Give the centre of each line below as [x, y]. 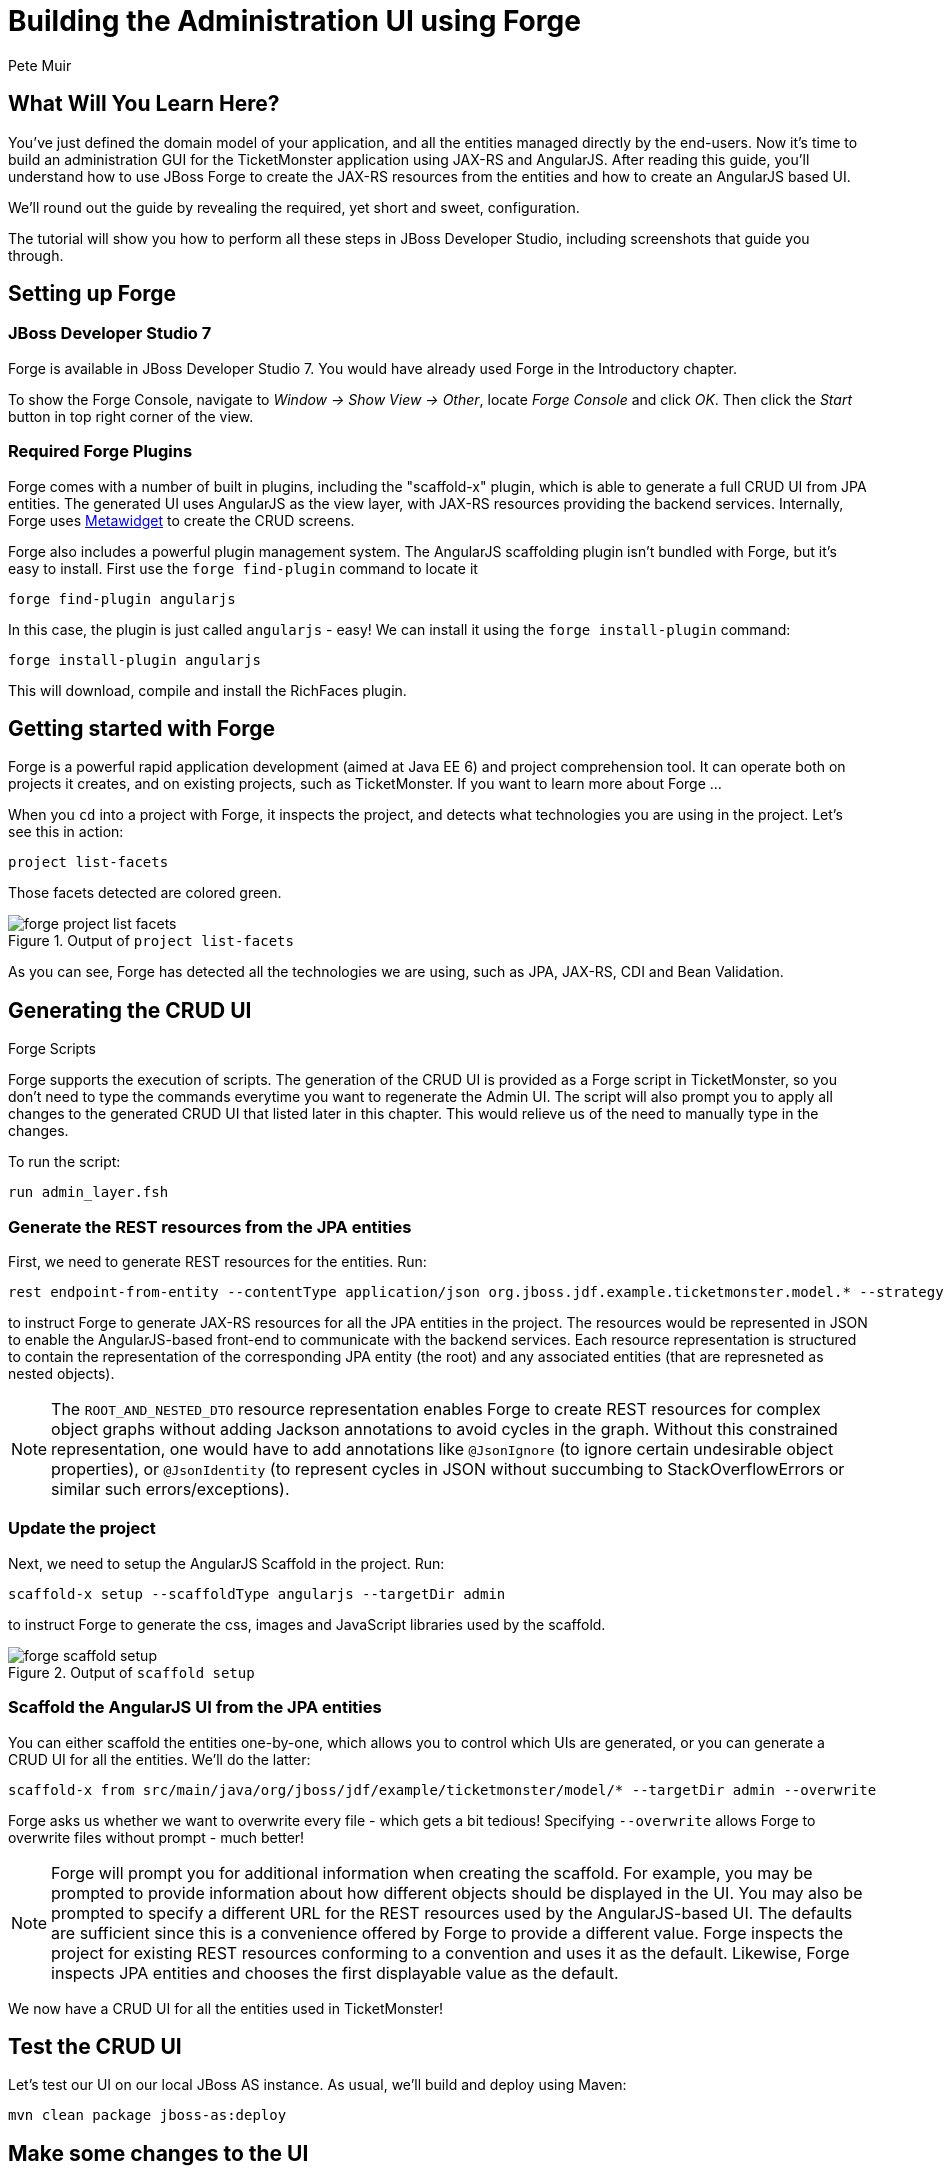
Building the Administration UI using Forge [294, 21]
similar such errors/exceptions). [170, 1489]
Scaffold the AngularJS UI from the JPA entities [195, 1707]
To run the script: [64, 1162]
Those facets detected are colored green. [145, 893]
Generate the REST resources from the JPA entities [210, 1226]
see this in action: [66, 832]
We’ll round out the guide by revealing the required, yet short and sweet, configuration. [294, 207]
